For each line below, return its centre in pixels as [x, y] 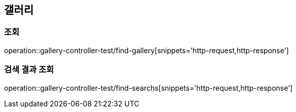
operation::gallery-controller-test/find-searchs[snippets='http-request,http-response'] [149, 88]
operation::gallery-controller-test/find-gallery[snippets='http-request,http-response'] [146, 50]
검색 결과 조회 [29, 70]
